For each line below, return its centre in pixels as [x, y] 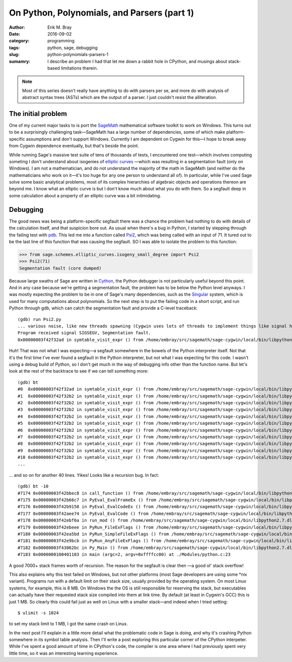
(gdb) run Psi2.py [40, 319]
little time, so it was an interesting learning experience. [64, 653]
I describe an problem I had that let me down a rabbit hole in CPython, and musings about [137, 61]
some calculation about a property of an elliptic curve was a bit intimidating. [85, 195]
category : [19, 41]
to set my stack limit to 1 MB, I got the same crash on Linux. [69, 624]
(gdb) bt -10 [33, 486]
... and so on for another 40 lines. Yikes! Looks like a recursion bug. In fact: [84, 475]
